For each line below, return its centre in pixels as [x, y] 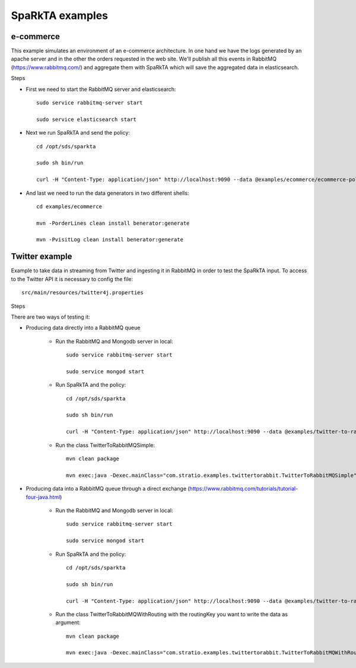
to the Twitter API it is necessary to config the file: [72, 279]
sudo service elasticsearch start [86, 119]
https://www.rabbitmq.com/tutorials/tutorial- [244, 489]
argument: [68, 622]
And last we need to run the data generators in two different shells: [107, 193]
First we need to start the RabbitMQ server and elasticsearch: [101, 89]
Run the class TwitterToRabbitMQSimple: [105, 445]
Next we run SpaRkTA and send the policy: [78, 133]
